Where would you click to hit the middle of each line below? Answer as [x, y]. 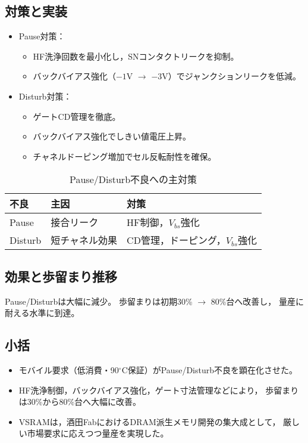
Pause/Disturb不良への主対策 [133, 179]
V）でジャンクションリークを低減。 [232, 76]
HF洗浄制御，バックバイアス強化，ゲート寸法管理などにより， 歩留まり [159, 390]
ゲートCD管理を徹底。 [77, 116]
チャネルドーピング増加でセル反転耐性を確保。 [125, 156]
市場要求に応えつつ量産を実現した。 [98, 433]
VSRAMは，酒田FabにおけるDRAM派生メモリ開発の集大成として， [150, 421]
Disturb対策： [45, 96]
